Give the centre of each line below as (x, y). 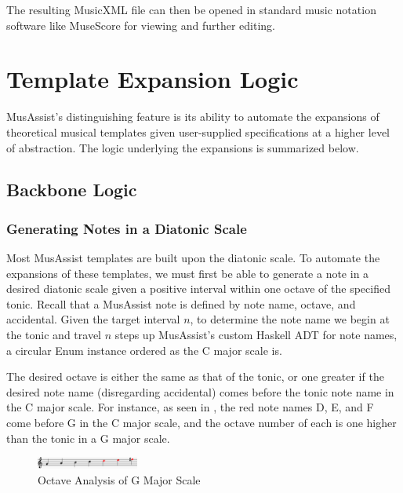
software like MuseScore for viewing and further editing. (141, 25)
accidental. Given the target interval (93, 319)
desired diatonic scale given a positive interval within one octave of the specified (198, 288)
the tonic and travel (54, 335)
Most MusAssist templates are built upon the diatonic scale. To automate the (193, 258)
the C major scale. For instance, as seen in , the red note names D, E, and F (190, 407)
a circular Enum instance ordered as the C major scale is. (144, 350)
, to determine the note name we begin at (290, 319)
